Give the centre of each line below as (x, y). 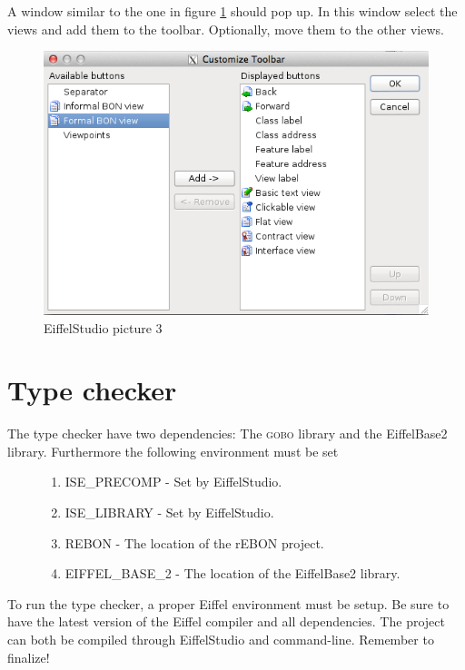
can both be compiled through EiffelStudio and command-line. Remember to (221, 639)
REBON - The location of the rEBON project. (194, 542)
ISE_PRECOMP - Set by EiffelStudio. (173, 482)
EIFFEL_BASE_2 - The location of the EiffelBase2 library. (232, 573)
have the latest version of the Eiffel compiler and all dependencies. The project (226, 621)
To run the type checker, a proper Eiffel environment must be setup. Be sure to (228, 603)
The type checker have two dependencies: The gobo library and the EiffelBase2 (228, 434)
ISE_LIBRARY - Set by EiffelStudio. (169, 512)
